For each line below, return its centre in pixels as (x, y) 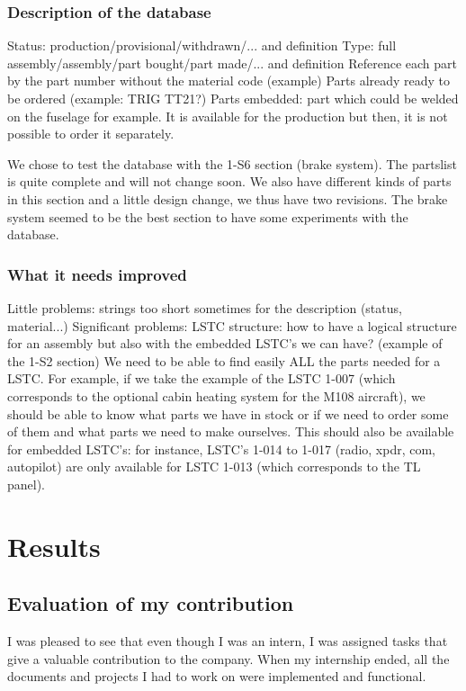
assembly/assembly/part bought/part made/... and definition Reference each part (233, 63)
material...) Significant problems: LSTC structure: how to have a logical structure (232, 325)
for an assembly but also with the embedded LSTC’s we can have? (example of (225, 343)
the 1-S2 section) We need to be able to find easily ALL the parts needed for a (224, 360)
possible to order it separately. (91, 134)
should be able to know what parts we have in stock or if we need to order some (228, 413)
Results (54, 546)
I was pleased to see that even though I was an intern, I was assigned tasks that (228, 641)
